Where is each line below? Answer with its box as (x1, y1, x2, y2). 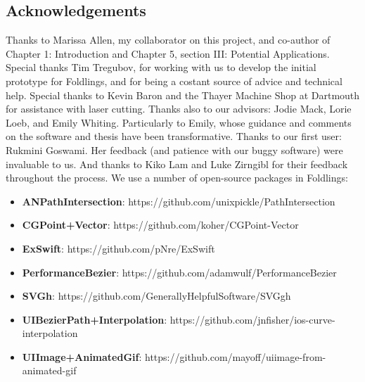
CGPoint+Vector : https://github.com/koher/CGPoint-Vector (22, 217, 299, 232)
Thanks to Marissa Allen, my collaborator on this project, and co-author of (6, 32, 331, 47)
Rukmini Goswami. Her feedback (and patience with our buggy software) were (6, 142, 343, 157)
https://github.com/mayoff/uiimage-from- (145, 349, 326, 364)
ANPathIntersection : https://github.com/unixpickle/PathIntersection (22, 193, 335, 208)
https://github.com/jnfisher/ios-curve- (169, 312, 335, 326)
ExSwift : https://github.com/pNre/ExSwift (22, 241, 215, 255)
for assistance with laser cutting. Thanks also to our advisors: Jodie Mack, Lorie (6, 101, 352, 116)
